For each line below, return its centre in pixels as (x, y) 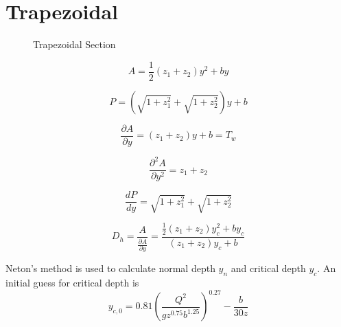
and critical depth (268, 268)
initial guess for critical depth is (72, 283)
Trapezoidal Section (74, 44)
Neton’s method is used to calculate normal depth (110, 268)
